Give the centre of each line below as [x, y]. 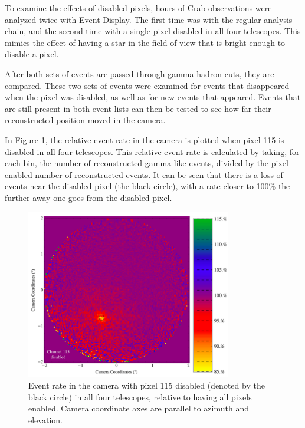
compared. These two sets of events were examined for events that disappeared [147, 85]
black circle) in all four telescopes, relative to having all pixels [140, 396]
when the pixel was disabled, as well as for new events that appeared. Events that [153, 97]
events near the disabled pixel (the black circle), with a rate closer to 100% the [147, 186]
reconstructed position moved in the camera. [85, 120]
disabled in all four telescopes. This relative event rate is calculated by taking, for [152, 151]
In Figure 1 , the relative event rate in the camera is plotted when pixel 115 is [145, 139]
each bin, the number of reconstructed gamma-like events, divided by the [137, 163]
